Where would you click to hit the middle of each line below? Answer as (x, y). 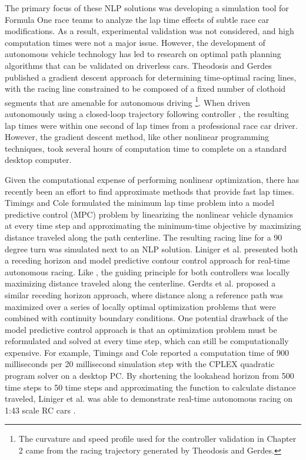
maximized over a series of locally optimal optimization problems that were (140, 306)
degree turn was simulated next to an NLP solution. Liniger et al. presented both (152, 249)
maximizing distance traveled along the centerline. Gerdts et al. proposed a (140, 283)
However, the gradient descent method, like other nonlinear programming (137, 137)
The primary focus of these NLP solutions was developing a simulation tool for (147, 8)
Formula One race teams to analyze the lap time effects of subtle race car (137, 19)
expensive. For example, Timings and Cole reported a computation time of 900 (147, 352)
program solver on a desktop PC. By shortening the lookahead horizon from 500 (149, 376)
